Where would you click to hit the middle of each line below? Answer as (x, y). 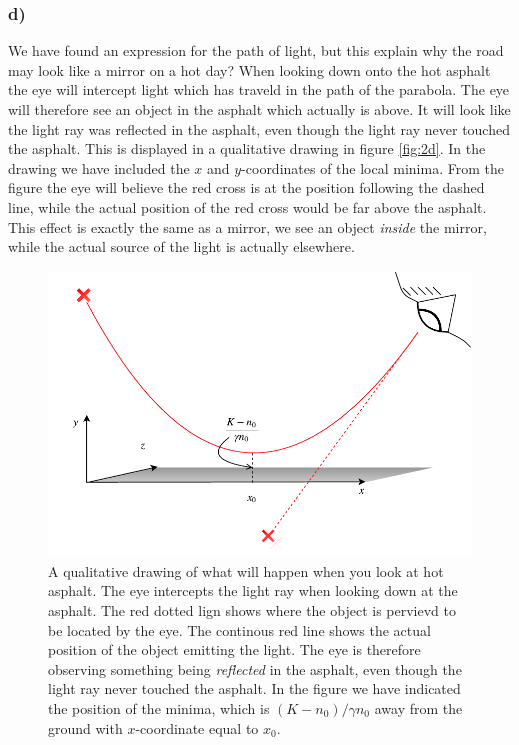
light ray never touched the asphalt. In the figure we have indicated (254, 688)
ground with (85, 727)
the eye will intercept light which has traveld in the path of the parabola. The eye (259, 89)
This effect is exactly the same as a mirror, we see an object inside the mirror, (247, 226)
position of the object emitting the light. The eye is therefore (234, 649)
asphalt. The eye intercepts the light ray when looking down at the (253, 590)
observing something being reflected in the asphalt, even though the (255, 668)
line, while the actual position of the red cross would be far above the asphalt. (247, 206)
